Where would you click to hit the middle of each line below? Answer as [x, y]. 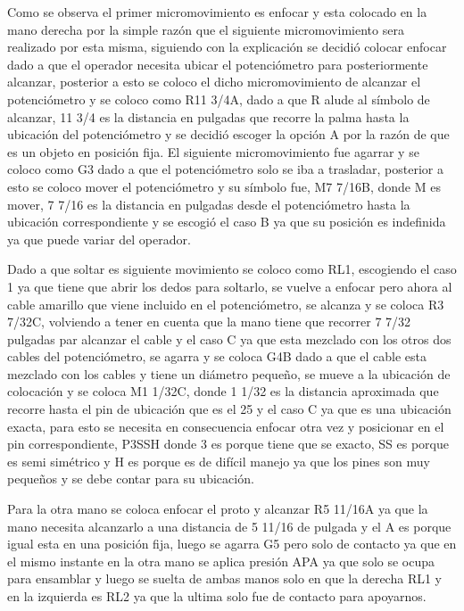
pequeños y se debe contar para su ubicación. [131, 479]
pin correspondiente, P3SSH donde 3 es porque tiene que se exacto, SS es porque [228, 444]
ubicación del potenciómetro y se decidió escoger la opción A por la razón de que [228, 134]
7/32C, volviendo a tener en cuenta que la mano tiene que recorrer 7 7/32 [209, 322]
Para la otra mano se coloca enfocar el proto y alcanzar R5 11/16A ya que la [218, 509]
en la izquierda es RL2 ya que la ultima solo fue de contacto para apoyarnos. [217, 596]
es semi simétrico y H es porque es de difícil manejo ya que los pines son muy [219, 461]
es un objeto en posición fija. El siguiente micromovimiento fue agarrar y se [213, 151]
